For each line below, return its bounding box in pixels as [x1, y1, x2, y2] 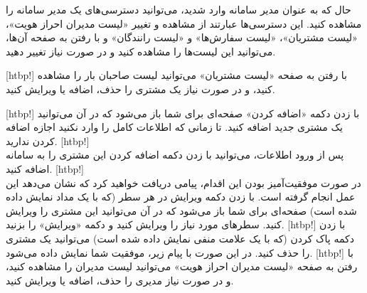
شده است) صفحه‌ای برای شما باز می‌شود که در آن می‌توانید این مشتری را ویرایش [6, 203, 357, 218]
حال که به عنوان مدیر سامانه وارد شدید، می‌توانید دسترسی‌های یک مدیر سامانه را [6, 2, 351, 16]
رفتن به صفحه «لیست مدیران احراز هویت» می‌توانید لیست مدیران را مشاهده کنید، [6, 259, 358, 274]
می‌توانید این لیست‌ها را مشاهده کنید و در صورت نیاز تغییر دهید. [6, 43, 276, 58]
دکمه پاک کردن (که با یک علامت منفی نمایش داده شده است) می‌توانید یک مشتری [6, 230, 354, 245]
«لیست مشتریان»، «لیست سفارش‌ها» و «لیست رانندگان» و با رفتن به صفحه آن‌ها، [6, 30, 358, 45]
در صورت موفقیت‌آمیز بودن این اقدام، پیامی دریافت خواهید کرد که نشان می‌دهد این [6, 175, 361, 190]
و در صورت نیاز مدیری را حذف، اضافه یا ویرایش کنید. [6, 272, 234, 287]
